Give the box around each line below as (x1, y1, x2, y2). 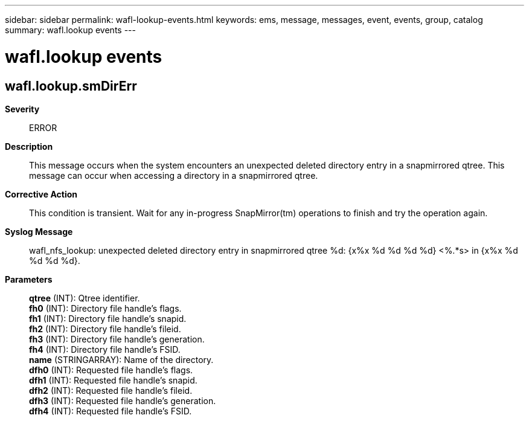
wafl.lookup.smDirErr (5, 78, 137, 94)
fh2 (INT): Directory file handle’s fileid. (29, 323, 181, 334)
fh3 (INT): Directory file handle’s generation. (29, 333, 205, 344)
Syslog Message (5, 226, 73, 237)
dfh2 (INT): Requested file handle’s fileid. (29, 385, 193, 396)
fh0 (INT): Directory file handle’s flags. (29, 303, 182, 313)
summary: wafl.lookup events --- (5, 25, 136, 35)
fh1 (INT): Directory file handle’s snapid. (29, 313, 187, 324)
